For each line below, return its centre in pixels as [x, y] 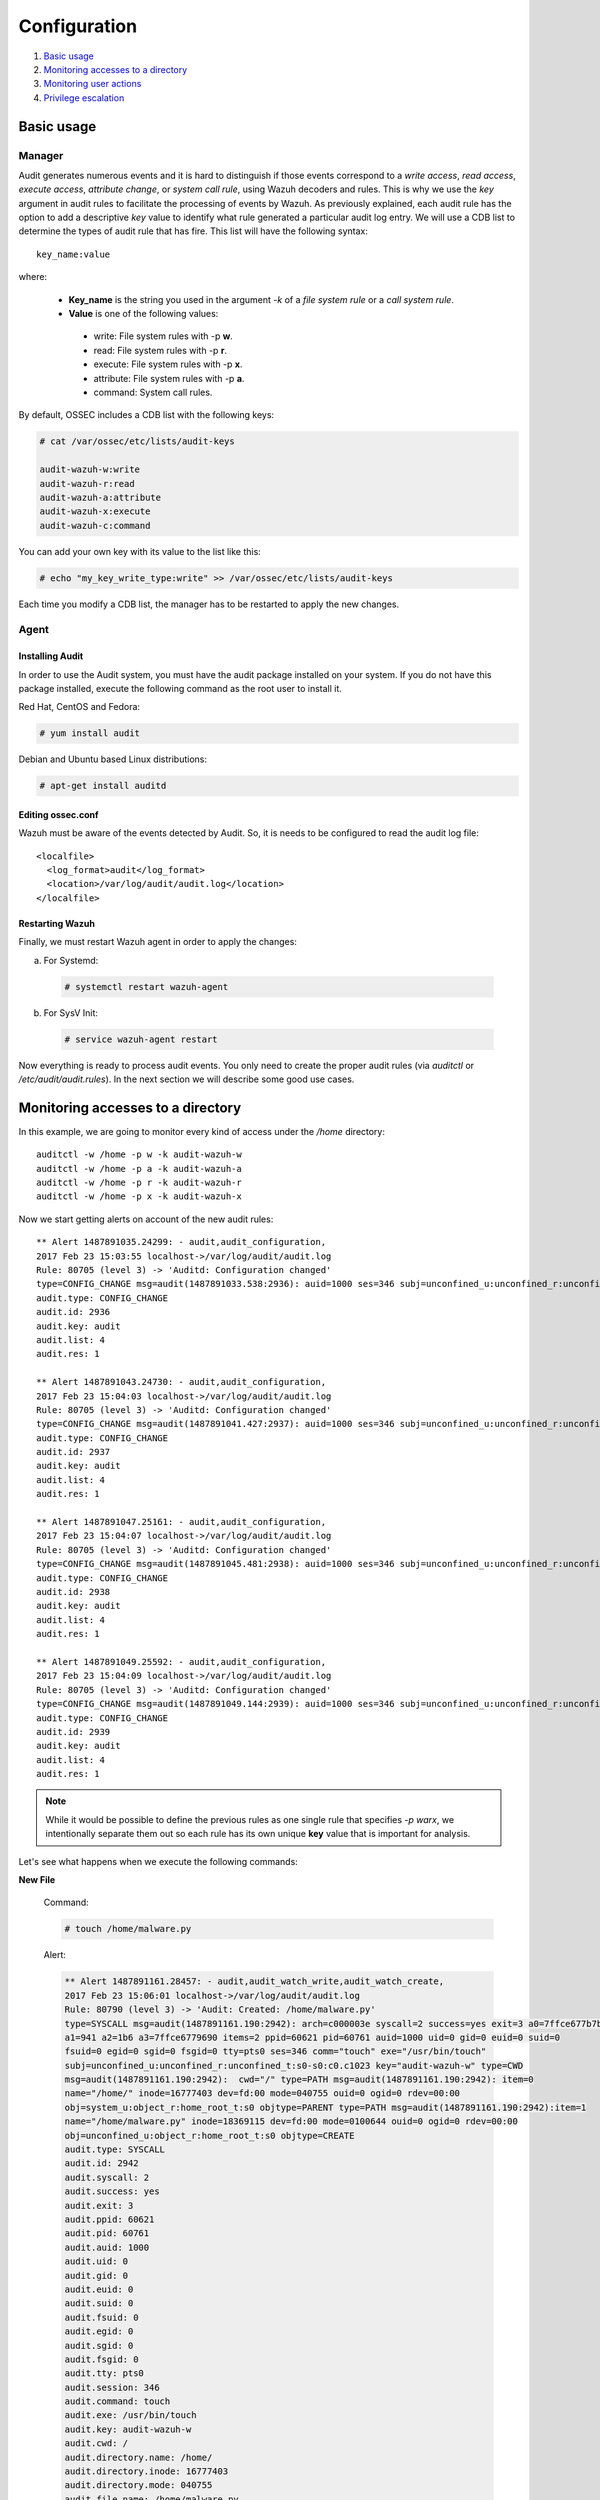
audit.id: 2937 [73, 1452]
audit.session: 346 [112, 2387]
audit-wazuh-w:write [89, 469]
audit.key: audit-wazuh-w [128, 2429]
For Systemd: [71, 960]
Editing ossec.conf [58, 814]
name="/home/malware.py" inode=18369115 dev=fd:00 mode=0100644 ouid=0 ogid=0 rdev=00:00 [291, 2121]
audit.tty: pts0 [104, 2373]
